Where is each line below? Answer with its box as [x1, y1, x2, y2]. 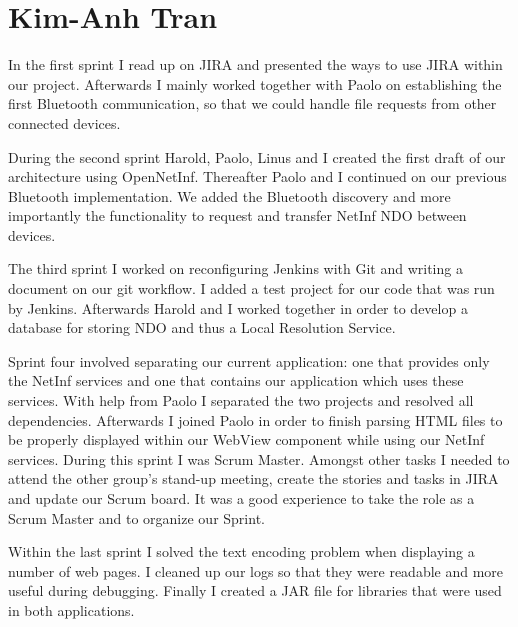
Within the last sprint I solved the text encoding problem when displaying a [8, 541, 475, 562]
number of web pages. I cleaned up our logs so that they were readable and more [8, 560, 504, 581]
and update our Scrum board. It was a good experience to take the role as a [8, 488, 475, 508]
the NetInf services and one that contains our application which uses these [8, 370, 464, 391]
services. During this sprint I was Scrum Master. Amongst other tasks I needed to [8, 448, 510, 469]
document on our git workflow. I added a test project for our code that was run [8, 278, 495, 299]
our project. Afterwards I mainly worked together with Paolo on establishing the [8, 73, 502, 94]
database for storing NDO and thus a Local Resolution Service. [8, 317, 396, 338]
